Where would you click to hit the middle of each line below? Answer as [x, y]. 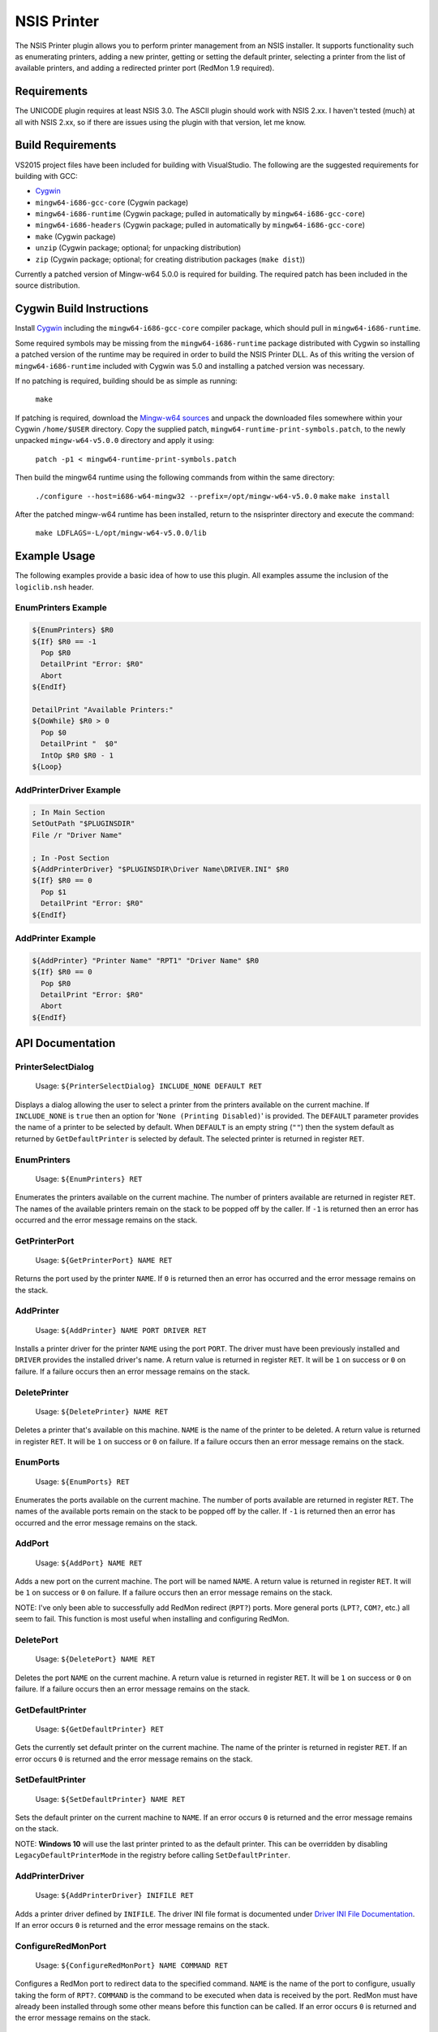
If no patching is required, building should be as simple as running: [127, 380]
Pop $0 [54, 732]
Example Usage [55, 556]
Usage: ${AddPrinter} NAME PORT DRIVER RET [121, 1330]
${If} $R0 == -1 [64, 641]
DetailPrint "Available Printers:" [103, 710]
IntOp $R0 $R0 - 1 [77, 755]
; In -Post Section [71, 858]
